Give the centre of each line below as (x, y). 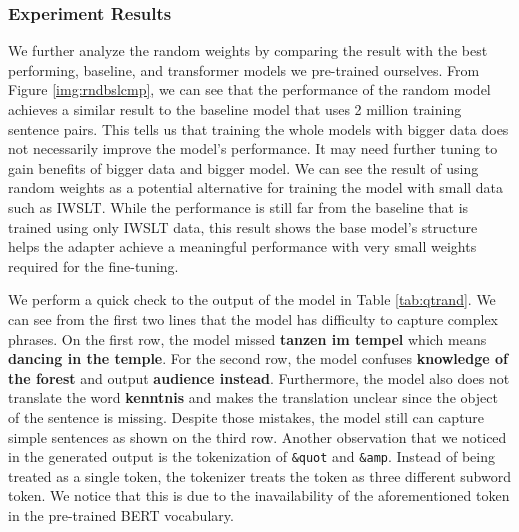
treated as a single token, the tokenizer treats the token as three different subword (260, 475)
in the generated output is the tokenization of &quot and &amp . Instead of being (251, 456)
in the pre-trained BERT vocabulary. (121, 514)
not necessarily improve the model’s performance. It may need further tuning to (253, 148)
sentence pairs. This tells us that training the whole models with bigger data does (258, 128)
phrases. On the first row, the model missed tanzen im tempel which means (247, 338)
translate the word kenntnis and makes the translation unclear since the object (253, 397)
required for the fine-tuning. (93, 265)
